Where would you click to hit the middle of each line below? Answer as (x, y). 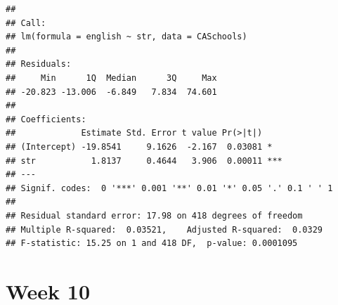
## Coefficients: (46, 119)
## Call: (26, 23)
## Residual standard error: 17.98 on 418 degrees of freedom (154, 215)
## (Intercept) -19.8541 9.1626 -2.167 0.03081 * (139, 147)
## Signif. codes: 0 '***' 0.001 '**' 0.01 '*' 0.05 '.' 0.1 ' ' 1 (169, 188)
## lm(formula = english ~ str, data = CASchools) (126, 37)
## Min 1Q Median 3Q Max (111, 78)
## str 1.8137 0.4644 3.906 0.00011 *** (144, 161)
